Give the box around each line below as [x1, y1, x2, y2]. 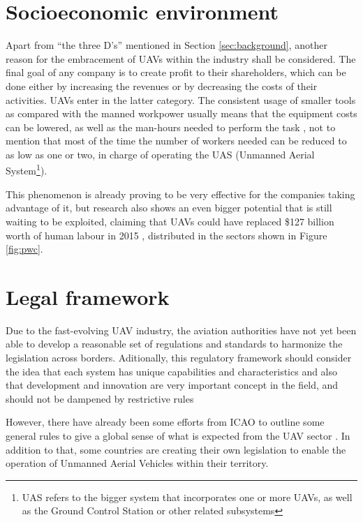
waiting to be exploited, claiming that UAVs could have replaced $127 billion [6, 214, 334, 228]
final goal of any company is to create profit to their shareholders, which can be [6, 65, 346, 80]
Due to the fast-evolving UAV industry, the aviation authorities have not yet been [6, 322, 357, 337]
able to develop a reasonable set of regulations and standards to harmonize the [6, 336, 343, 351]
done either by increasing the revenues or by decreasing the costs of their [6, 78, 318, 93]
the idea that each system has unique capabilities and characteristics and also [6, 364, 338, 378]
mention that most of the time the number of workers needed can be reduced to [6, 133, 347, 148]
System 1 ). [6, 161, 47, 178]
